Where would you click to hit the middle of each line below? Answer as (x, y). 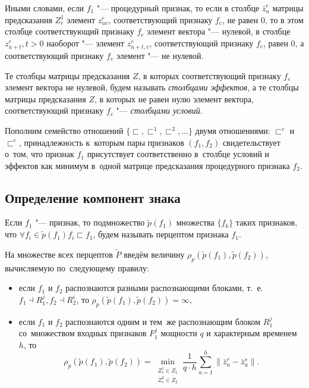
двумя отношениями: (233, 130)
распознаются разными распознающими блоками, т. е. (164, 288)
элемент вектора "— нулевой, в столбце (219, 31)
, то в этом (284, 19)
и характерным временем (252, 333)
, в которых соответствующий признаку (209, 75)
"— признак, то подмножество (90, 222)
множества (195, 222)
